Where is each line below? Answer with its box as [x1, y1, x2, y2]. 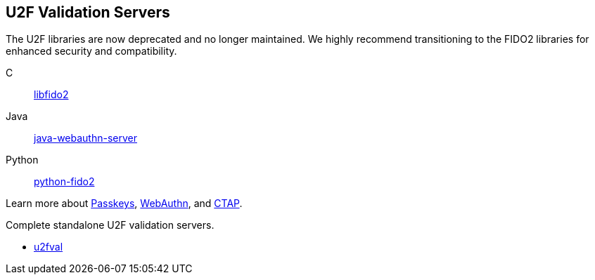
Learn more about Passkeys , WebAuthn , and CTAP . [6, 197, 243, 210]
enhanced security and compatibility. [6, 45, 177, 58]
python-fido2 [34, 175, 95, 188]
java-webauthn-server [34, 132, 137, 145]
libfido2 [34, 88, 69, 101]
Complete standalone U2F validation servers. [6, 219, 215, 232]
